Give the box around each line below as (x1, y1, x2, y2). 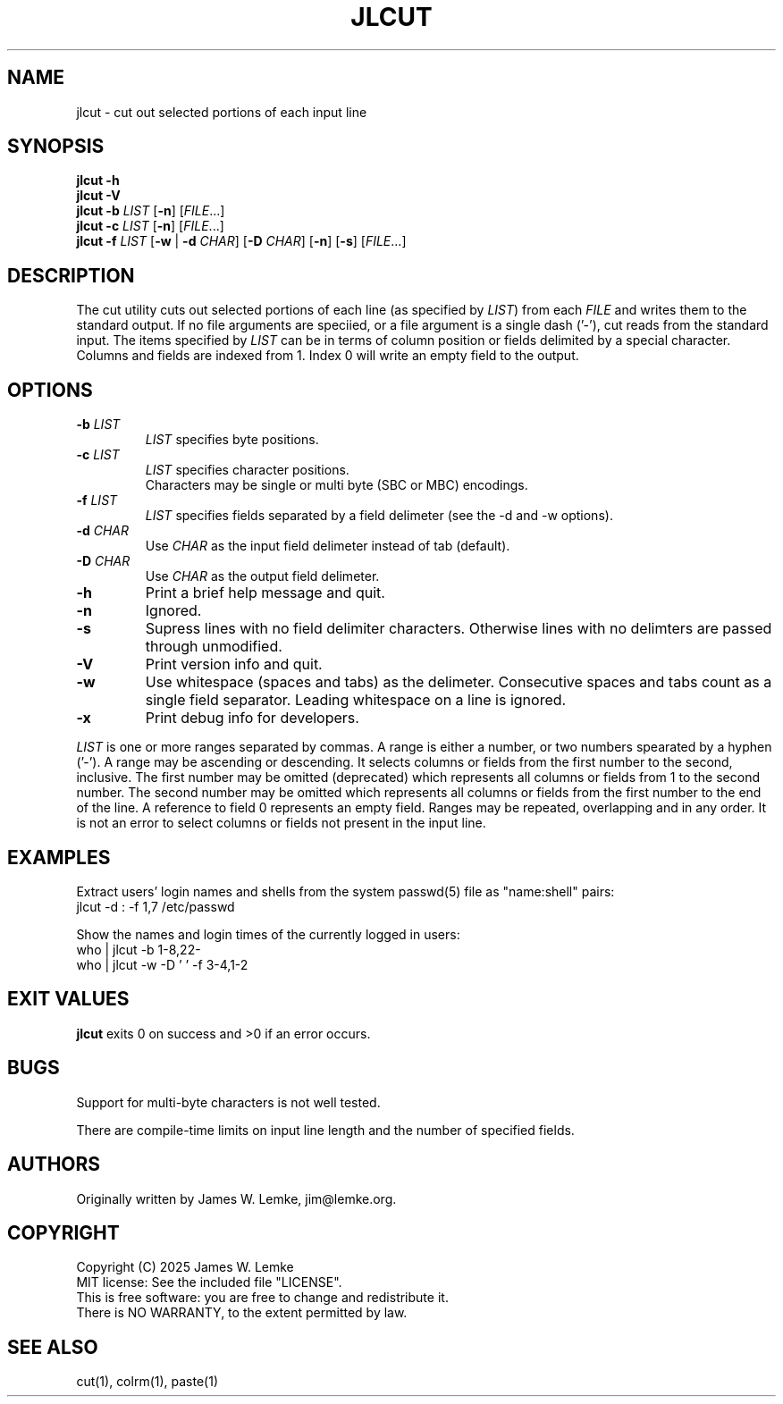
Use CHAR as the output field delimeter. (145, 568, 380, 584)
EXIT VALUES (7, 988, 130, 1011)
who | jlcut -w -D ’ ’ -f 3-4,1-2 (76, 956, 248, 972)
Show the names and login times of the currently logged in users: (76, 926, 460, 942)
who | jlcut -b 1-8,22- (76, 941, 201, 957)
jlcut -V (76, 188, 121, 204)
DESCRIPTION (7, 264, 135, 287)
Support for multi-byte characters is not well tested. (76, 1094, 381, 1110)
